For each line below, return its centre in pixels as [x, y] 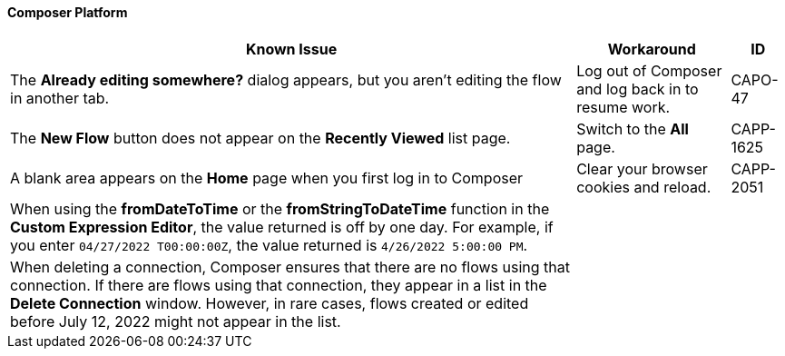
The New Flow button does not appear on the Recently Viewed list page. [260, 138]
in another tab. [60, 98]
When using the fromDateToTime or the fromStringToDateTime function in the [280, 208]
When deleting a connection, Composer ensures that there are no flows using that [290, 267]
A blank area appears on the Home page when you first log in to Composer [267, 178]
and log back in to [638, 89]
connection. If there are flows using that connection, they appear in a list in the [279, 285]
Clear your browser [642, 168]
